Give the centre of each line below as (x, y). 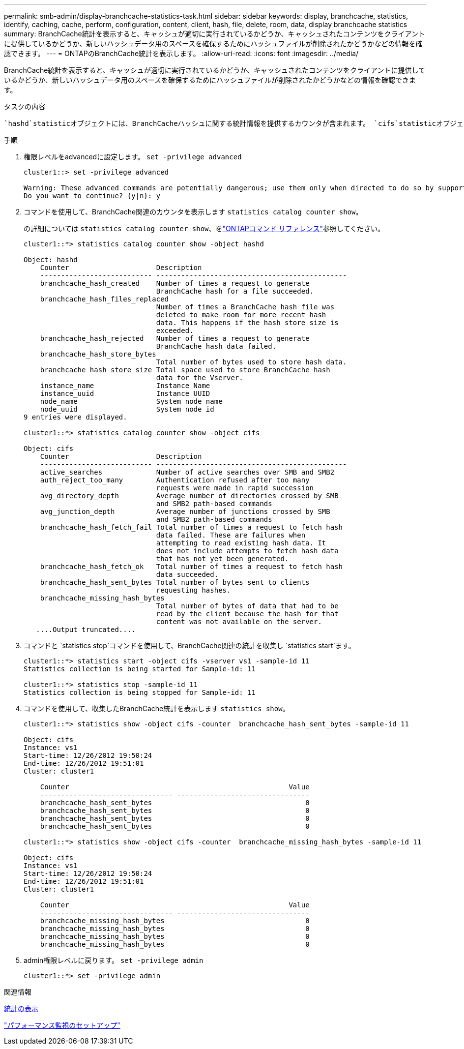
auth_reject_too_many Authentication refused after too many (175, 480)
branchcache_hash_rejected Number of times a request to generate (175, 338)
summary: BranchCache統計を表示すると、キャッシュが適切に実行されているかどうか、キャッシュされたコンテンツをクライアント (215, 34)
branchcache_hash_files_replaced (104, 299)
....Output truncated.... (86, 629)
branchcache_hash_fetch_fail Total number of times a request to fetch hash (191, 527)
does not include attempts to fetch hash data (247, 551)
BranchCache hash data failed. (216, 346)
